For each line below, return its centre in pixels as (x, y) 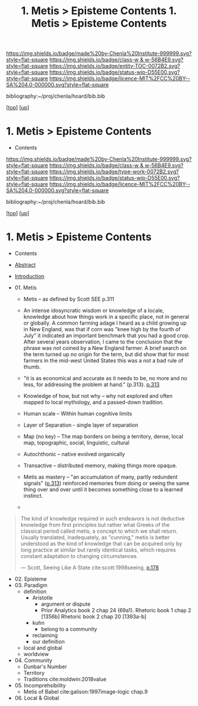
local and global (43, 648)
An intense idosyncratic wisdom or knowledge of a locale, (94, 311)
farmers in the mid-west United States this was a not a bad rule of (103, 361)
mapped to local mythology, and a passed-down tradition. (94, 403)
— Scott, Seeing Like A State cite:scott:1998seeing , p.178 (90, 568)
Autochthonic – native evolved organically (74, 454)
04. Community (33, 661)
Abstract (25, 265)
